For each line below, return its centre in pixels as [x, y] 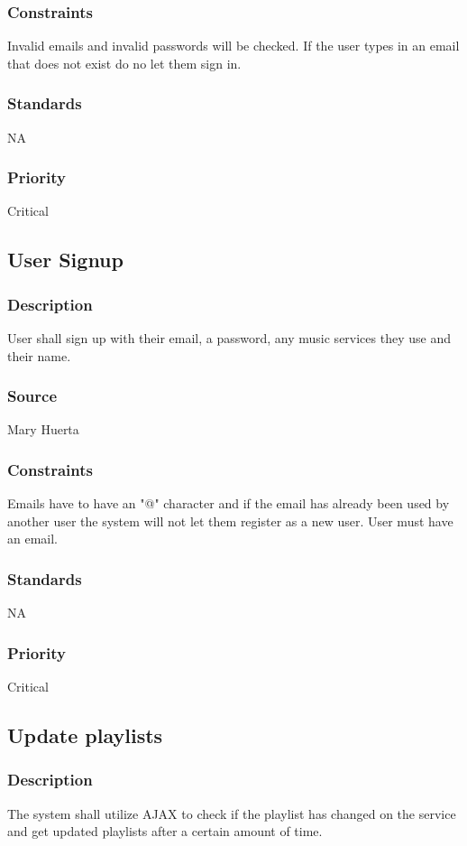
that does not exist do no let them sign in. [124, 63]
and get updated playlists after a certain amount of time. [165, 831]
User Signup [65, 260]
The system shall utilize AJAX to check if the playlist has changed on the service [232, 813]
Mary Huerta [43, 429]
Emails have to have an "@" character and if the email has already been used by [229, 503]
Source [32, 396]
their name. [39, 355]
